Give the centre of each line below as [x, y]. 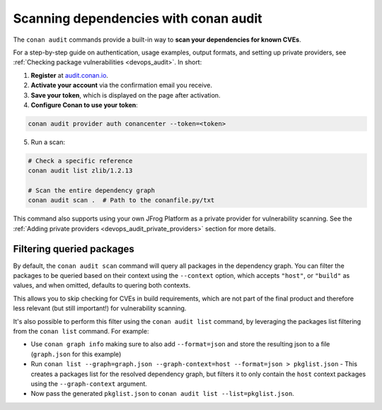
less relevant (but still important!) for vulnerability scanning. [100, 308]
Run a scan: [48, 142]
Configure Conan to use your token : [84, 105]
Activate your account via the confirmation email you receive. [121, 86]
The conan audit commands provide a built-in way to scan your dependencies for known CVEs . [157, 40]
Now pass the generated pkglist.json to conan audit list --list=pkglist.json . [163, 394]
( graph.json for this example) [76, 354]
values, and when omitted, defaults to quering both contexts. [102, 286]
